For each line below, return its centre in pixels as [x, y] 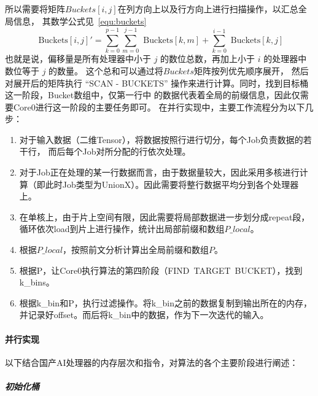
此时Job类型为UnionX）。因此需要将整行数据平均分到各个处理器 [172, 184]
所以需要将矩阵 [35, 9]
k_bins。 [37, 282]
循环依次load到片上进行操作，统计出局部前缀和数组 [122, 229]
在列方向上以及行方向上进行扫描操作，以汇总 [208, 9]
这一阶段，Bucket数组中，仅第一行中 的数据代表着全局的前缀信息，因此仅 [153, 95]
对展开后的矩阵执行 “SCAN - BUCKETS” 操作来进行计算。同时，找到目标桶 [157, 83]
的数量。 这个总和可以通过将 [106, 70]
